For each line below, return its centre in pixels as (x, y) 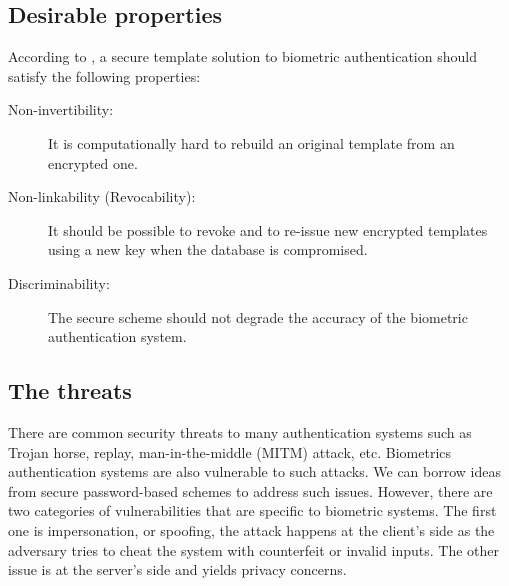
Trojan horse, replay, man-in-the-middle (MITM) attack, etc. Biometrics (230, 451)
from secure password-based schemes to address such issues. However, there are (250, 490)
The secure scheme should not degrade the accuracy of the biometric (258, 316)
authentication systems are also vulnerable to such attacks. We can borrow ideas (254, 471)
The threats (70, 390)
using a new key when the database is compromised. (208, 249)
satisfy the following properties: (104, 75)
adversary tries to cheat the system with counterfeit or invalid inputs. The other (253, 549)
